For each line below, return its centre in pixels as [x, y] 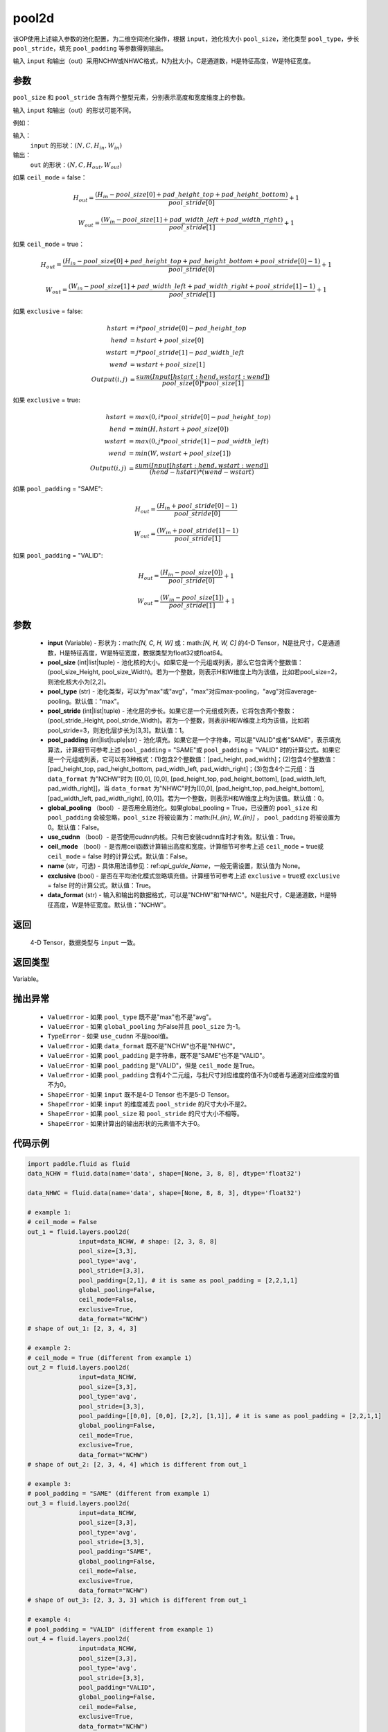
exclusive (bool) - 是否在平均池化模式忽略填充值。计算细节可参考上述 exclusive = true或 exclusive [194, 876]
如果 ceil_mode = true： [49, 244]
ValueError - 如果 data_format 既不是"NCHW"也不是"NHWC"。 [143, 1045]
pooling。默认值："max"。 [85, 701]
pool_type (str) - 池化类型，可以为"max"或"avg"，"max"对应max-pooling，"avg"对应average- [182, 691]
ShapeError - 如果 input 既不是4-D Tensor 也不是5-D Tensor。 [140, 1094]
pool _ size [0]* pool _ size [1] [203, 383]
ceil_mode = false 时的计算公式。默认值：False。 [120, 856]
